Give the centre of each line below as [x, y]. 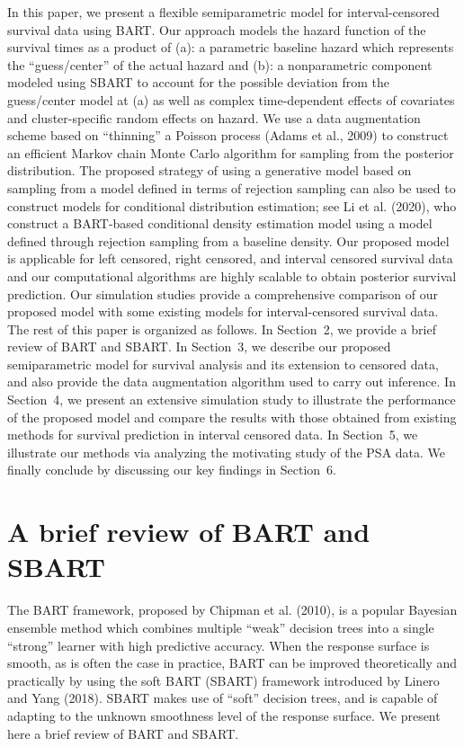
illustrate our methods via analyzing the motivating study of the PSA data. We [227, 452]
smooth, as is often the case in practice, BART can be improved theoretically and [232, 663]
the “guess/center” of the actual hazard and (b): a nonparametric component [220, 64]
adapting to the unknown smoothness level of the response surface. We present [224, 715]
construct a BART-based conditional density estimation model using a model [220, 223]
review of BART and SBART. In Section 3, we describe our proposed [199, 346]
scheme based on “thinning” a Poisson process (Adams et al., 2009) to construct [228, 135]
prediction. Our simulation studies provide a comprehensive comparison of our [223, 293]
